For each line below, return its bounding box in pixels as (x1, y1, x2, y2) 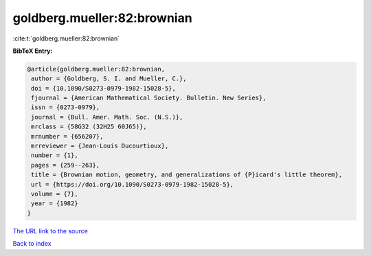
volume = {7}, (31, 190, 78, 198)
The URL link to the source (12, 226, 89, 235)
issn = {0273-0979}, (31, 104, 100, 111)
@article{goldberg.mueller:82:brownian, (27, 65, 165, 73)
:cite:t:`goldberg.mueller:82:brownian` (12, 34, 120, 43)
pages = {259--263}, (31, 161, 100, 169)
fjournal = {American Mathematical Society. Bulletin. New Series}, (31, 94, 267, 102)
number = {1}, (31, 152, 78, 159)
